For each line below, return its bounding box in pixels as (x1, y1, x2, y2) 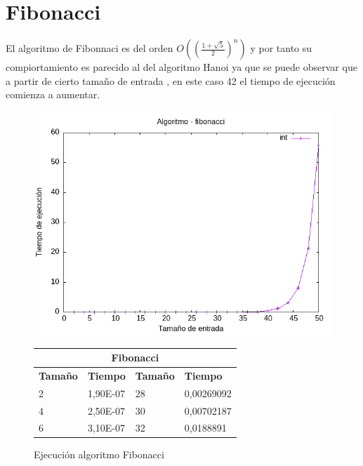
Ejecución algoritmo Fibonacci (34, 447, 164, 462)
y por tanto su (250, 41, 312, 55)
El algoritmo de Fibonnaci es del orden (6, 41, 173, 55)
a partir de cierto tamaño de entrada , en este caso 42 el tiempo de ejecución (6, 73, 336, 88)
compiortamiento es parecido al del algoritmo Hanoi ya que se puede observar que (6, 60, 357, 74)
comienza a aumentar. (6, 87, 100, 102)
